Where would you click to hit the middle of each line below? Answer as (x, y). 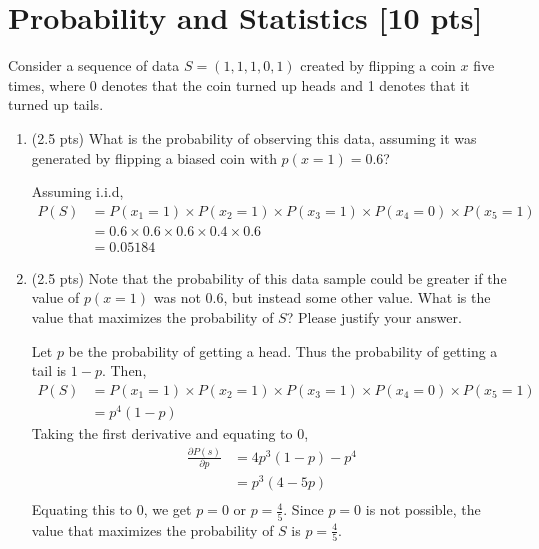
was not (177, 297)
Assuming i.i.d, (77, 191)
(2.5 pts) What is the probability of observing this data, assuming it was (254, 137)
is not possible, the (423, 509)
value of (55, 297)
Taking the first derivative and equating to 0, (170, 432)
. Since (303, 509)
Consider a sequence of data (94, 65)
